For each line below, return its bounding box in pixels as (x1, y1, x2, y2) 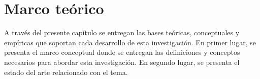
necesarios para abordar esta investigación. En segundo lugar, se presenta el (4, 56, 240, 67)
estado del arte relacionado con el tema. (4, 66, 128, 77)
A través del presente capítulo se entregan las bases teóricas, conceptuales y (4, 27, 240, 38)
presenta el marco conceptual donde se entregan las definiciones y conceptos (4, 47, 240, 57)
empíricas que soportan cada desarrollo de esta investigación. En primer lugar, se (4, 37, 256, 47)
